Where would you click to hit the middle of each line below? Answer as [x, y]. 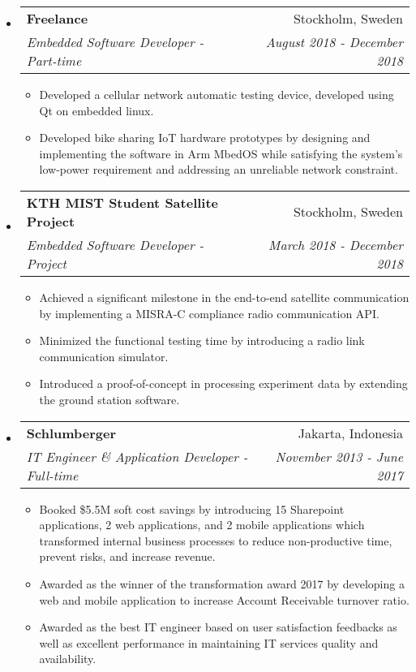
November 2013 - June [339, 456]
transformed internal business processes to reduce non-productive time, [216, 540]
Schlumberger [71, 433]
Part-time [54, 60]
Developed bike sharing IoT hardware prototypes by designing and [205, 138]
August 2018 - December [334, 42]
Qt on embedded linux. [96, 110]
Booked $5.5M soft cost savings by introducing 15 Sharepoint [192, 508]
